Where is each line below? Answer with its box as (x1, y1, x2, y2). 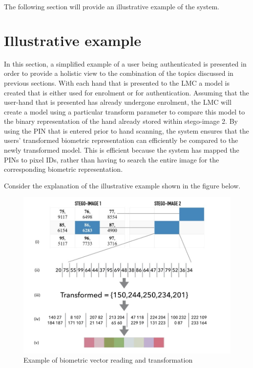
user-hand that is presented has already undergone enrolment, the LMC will (4, 97, 232, 107)
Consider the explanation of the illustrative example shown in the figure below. (4, 180, 241, 190)
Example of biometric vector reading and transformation (23, 355, 193, 365)
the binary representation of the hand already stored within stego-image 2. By (4, 116, 238, 126)
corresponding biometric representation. (4, 164, 123, 174)
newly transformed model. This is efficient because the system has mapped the (4, 145, 239, 155)
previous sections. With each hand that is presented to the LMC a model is (4, 77, 230, 88)
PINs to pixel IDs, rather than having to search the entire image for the (4, 154, 219, 164)
